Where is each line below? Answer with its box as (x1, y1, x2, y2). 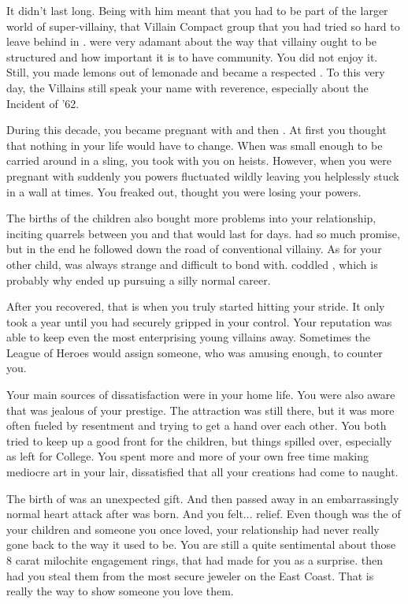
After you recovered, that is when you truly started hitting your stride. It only (6, 298, 385, 315)
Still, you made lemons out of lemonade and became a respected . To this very (6, 64, 385, 80)
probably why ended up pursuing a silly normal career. (6, 271, 271, 288)
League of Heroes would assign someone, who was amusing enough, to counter (6, 344, 383, 360)
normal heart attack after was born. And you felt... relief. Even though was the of (6, 505, 401, 522)
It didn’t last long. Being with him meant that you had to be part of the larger (6, 2, 388, 18)
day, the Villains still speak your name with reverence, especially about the (6, 79, 369, 95)
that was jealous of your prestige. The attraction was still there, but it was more (6, 401, 395, 418)
